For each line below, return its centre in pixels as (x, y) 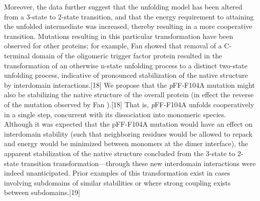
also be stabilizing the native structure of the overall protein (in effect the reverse (129, 95)
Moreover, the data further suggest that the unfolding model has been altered (123, 6)
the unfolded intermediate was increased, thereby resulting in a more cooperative (128, 26)
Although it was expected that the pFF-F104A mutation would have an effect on (128, 124)
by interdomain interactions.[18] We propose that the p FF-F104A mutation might (129, 85)
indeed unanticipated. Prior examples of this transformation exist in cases (117, 173)
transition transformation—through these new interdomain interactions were (139, 163)
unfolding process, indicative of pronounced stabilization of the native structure (126, 75)
